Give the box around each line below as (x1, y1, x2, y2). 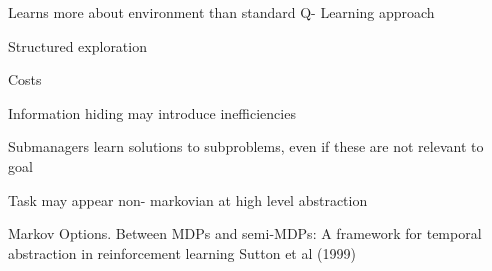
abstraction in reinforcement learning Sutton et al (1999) (8, 242, 356, 263)
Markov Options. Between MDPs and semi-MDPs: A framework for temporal (8, 223, 482, 244)
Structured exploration (8, 35, 147, 56)
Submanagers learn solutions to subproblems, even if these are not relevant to (8, 136, 484, 157)
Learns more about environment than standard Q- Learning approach (8, 2, 435, 22)
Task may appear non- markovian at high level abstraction (8, 189, 368, 210)
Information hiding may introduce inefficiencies (8, 102, 296, 123)
